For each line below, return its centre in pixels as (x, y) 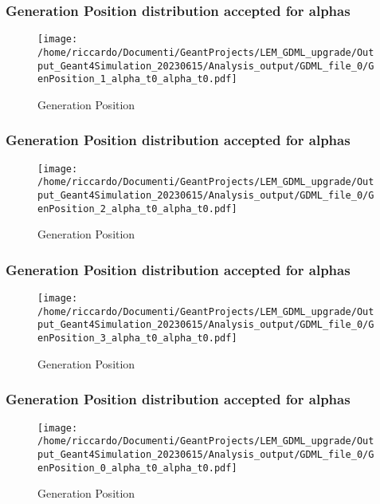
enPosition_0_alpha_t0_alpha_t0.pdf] (137, 468)
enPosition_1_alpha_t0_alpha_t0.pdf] (137, 79)
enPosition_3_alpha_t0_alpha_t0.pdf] (137, 339)
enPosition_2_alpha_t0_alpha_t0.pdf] (137, 209)
